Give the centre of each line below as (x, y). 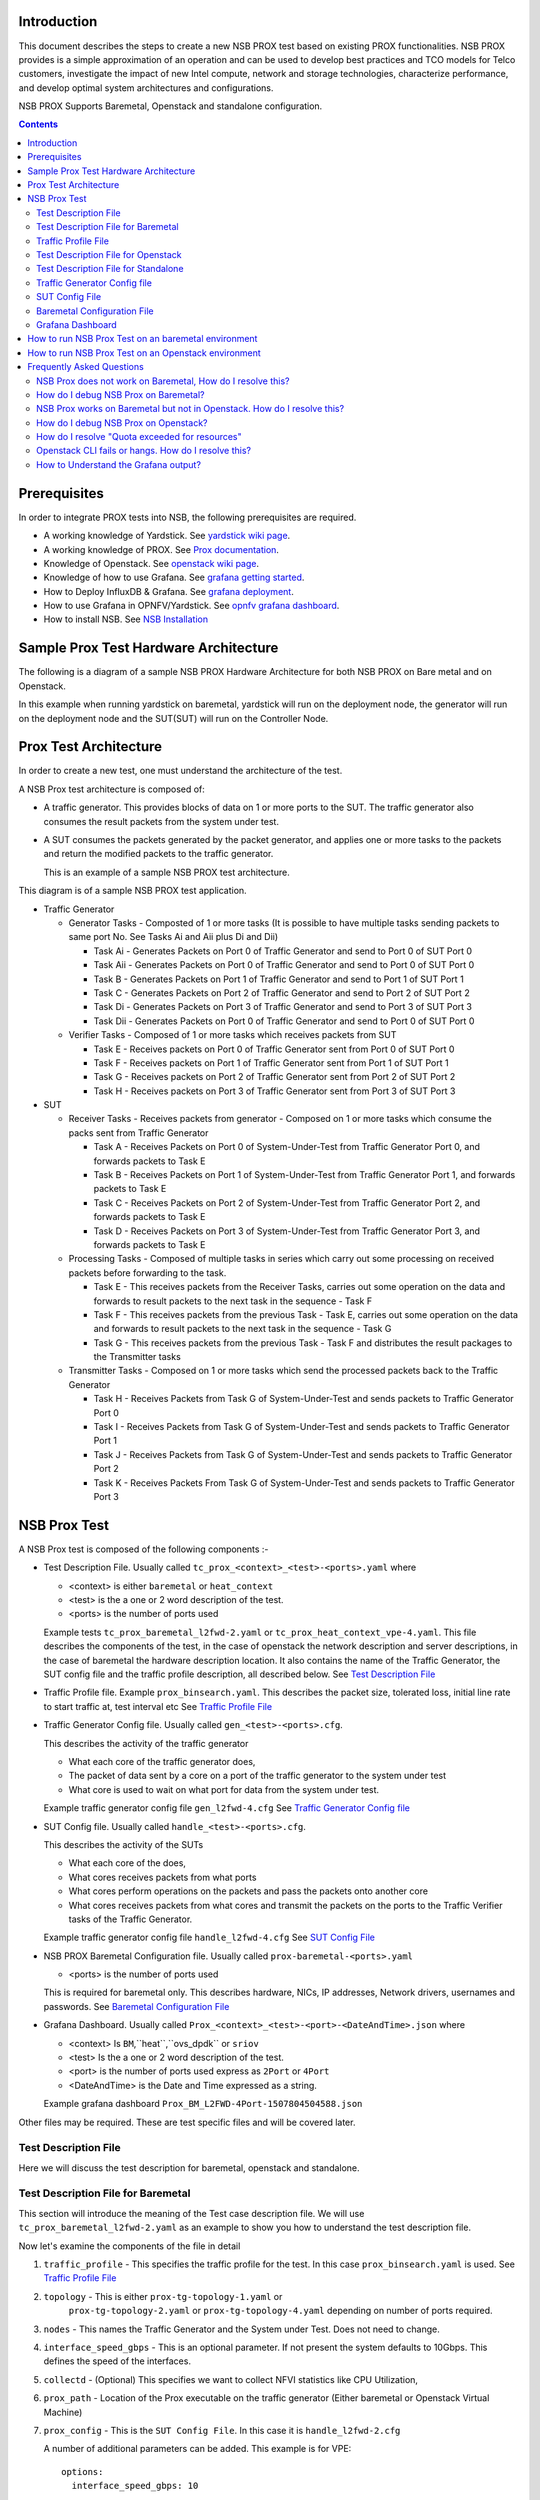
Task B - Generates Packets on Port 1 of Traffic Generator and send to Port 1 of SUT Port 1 (278, 979)
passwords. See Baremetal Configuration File (136, 2006)
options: (82, 2471)
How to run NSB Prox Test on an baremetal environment (142, 339)
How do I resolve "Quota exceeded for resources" (139, 437)
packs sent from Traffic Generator (138, 1132)
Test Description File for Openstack (109, 254)
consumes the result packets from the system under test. (161, 821)
